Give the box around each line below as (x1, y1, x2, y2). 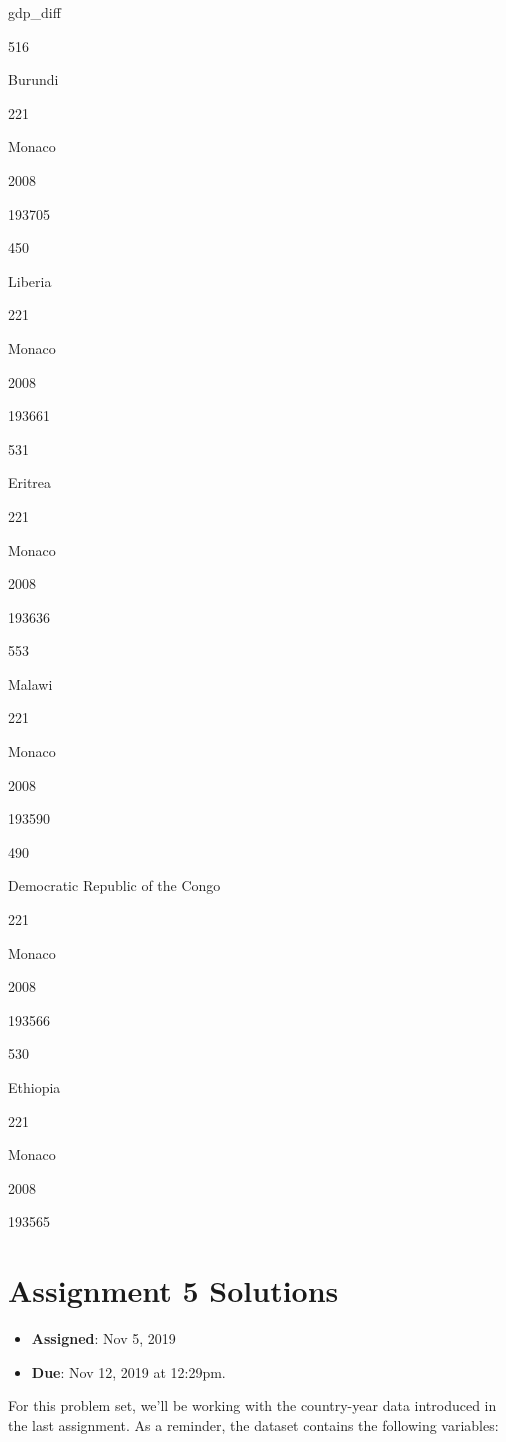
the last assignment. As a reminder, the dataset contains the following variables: (8, 1414, 499, 1435)
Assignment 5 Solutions (8, 1270, 339, 1311)
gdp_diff (8, 2, 61, 22)
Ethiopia (8, 1077, 61, 1097)
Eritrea (8, 472, 52, 493)
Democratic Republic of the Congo (8, 875, 221, 896)
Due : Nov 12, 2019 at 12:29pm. (31, 1361, 226, 1382)
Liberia (8, 270, 52, 291)
